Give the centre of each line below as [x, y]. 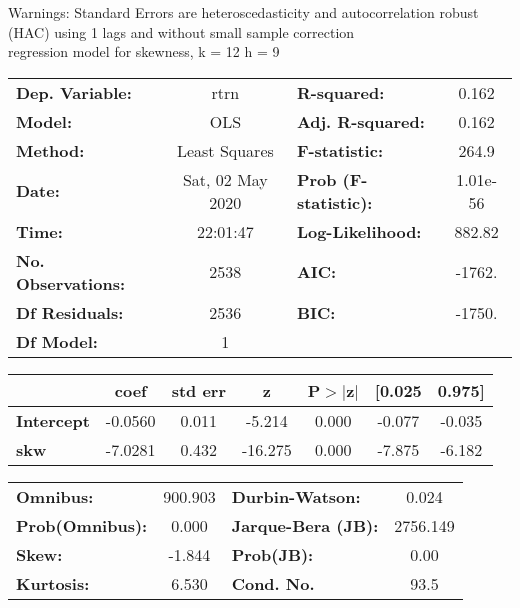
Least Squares [225, 150]
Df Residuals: [70, 312]
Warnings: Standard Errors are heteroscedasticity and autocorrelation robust [243, 12]
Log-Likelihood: [359, 231]
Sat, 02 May [225, 179]
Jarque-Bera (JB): [305, 525]
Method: [50, 150]
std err [198, 390]
